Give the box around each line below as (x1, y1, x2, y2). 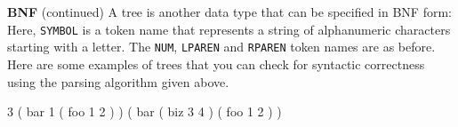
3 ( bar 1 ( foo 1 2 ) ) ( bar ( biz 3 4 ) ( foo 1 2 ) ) (7, 102, 282, 121)
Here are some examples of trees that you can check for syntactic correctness (7, 54, 425, 73)
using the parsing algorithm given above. (7, 72, 229, 91)
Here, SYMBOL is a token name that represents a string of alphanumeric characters (7, 20, 451, 38)
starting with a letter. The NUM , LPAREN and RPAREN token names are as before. (7, 37, 436, 56)
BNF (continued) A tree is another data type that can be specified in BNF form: (7, 3, 452, 20)
